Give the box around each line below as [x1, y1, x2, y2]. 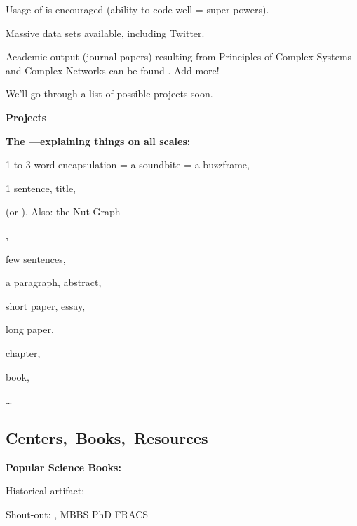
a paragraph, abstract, [6, 275, 102, 290]
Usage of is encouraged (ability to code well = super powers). [6, 2, 269, 16]
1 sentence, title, [6, 180, 76, 195]
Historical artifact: [6, 483, 85, 498]
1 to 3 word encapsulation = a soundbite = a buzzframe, [6, 157, 250, 172]
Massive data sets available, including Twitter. [6, 25, 205, 40]
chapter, [6, 345, 41, 360]
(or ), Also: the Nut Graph [6, 204, 121, 219]
